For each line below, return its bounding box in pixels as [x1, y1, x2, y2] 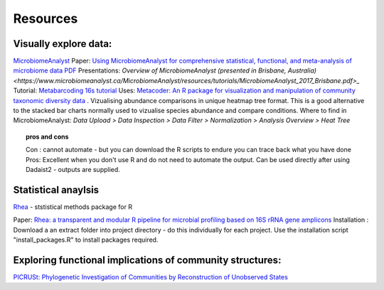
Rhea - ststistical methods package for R [13, 203, 133, 211]
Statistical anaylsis [13, 183, 100, 195]
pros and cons [26, 132, 69, 141]
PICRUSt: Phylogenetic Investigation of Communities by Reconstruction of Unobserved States [13, 272, 288, 281]
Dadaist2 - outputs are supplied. [26, 165, 120, 173]
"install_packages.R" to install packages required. [13, 235, 159, 245]
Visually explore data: [13, 38, 112, 50]
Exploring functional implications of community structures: [13, 254, 282, 266]
